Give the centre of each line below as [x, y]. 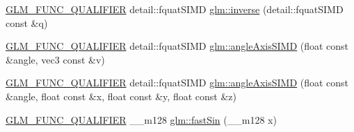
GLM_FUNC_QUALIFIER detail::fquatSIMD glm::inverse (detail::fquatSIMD [175, 9]
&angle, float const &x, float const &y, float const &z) [121, 96]
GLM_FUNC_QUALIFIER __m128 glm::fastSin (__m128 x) [141, 119]
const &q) [27, 22]
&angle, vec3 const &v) [55, 59]
